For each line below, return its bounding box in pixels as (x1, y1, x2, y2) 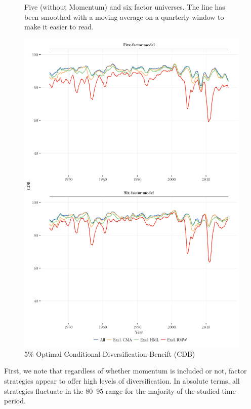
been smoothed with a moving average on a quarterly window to (24, 11, 224, 22)
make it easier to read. (24, 21, 94, 32)
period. (4, 395, 26, 406)
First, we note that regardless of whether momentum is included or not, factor (4, 365, 247, 376)
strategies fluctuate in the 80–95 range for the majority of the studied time (4, 385, 236, 396)
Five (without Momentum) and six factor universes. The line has (24, 2, 225, 12)
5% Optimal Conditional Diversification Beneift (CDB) (24, 348, 195, 359)
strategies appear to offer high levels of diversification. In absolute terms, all (4, 375, 240, 386)
